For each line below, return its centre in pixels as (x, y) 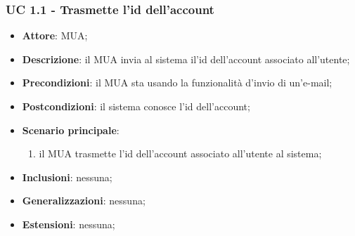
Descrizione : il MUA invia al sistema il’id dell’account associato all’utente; (186, 59)
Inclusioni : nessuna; (67, 177)
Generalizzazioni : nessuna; (84, 201)
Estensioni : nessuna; (69, 224)
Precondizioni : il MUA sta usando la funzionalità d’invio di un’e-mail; (177, 83)
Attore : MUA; (55, 35)
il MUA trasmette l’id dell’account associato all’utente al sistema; (180, 153)
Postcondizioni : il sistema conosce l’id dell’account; (136, 106)
